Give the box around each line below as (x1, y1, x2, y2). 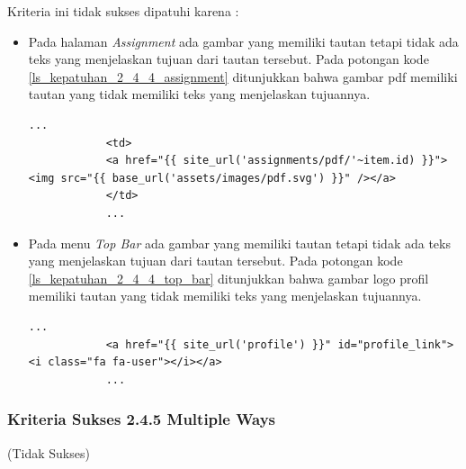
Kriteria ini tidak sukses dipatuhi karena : (7, 2, 239, 20)
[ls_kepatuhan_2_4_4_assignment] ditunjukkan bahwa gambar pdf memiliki (28, 67, 458, 86)
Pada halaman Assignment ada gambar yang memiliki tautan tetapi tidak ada (28, 32, 459, 50)
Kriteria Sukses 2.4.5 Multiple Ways (7, 408, 276, 430)
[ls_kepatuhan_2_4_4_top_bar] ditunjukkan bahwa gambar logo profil (28, 268, 429, 287)
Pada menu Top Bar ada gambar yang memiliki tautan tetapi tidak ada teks (28, 233, 451, 252)
